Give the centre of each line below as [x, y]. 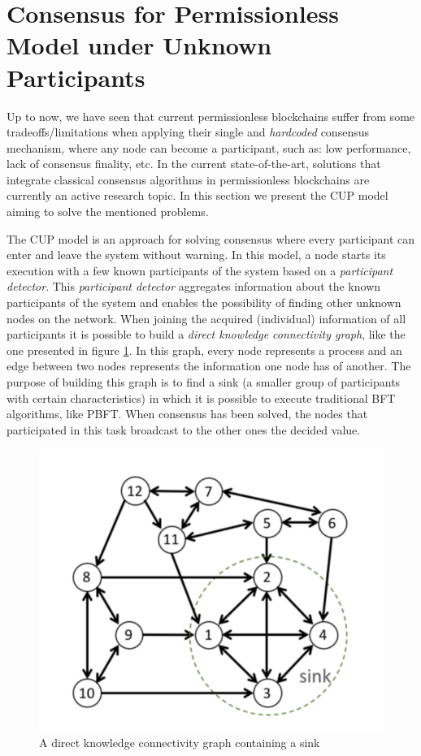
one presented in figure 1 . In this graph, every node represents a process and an [204, 350]
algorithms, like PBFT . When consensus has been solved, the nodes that [187, 414]
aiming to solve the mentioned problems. [108, 212]
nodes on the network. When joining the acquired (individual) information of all [206, 318]
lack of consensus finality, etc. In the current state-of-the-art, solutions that [194, 164]
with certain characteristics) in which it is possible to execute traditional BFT [201, 397]
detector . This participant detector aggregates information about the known [194, 286]
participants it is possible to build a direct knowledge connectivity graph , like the [206, 334]
